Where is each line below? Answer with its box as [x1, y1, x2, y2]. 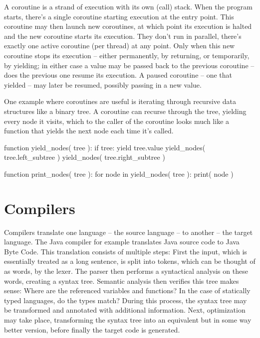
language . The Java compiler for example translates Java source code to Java [4, 236, 240, 247]
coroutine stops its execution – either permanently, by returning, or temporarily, [4, 50, 250, 60]
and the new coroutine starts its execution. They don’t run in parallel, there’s [4, 30, 242, 41]
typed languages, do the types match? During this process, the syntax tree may [4, 295, 247, 305]
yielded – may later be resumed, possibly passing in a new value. [4, 79, 202, 90]
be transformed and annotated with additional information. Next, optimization [4, 305, 246, 315]
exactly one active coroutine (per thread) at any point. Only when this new [4, 40, 235, 51]
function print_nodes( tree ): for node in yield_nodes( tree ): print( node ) [4, 168, 234, 179]
